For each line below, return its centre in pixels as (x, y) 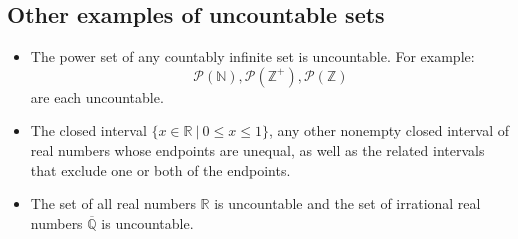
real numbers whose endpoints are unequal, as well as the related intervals (257, 149)
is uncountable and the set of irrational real (347, 203)
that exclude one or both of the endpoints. (160, 169)
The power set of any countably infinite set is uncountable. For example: (252, 56)
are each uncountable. (97, 96)
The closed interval (88, 130)
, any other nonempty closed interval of (389, 130)
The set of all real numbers (113, 203)
